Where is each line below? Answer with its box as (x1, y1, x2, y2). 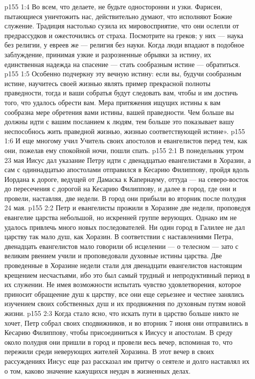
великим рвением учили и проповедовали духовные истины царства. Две (4, 250, 222, 261)
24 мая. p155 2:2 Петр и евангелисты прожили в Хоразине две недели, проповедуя (4, 202, 251, 213)
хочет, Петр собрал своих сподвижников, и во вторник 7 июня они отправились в (4, 317, 248, 328)
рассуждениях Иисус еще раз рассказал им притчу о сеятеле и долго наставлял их (4, 356, 250, 366)
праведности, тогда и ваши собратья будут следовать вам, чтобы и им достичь (4, 88, 238, 98)
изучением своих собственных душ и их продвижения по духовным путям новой (4, 298, 246, 309)
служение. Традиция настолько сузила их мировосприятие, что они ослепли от (4, 21, 239, 31)
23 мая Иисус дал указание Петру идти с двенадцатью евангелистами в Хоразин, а (4, 155, 251, 165)
